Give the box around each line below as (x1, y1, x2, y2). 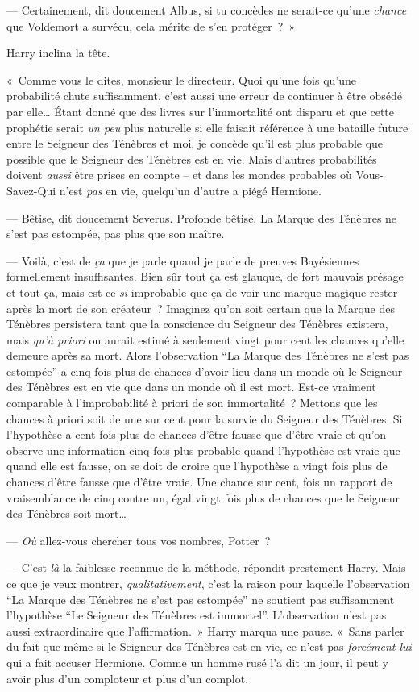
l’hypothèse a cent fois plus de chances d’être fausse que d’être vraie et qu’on (6, 426, 387, 443)
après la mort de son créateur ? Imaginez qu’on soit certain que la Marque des (6, 299, 395, 316)
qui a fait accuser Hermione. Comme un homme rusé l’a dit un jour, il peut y (6, 653, 388, 670)
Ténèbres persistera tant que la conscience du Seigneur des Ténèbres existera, (6, 315, 388, 332)
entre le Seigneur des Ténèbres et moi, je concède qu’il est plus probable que (6, 135, 384, 152)
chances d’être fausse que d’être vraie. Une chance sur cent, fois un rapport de (6, 473, 392, 490)
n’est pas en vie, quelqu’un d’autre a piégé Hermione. (59, 181, 322, 198)
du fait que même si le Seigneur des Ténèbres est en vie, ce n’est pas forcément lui (6, 638, 412, 655)
